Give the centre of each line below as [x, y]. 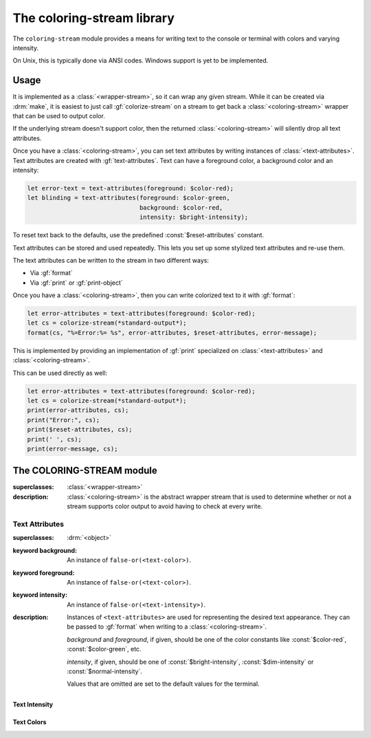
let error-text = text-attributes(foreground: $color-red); [131, 188]
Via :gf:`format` [52, 273]
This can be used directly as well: [60, 373]
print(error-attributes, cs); [78, 410]
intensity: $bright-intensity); [194, 217]
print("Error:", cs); [64, 420]
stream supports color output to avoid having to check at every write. [165, 506]
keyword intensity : [40, 595]
